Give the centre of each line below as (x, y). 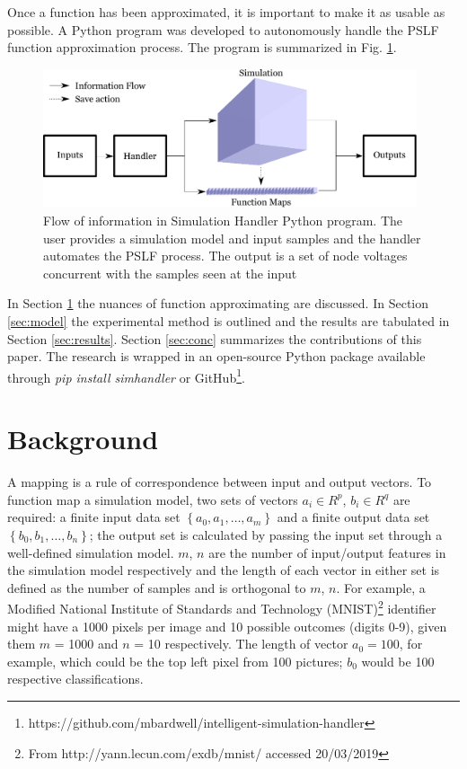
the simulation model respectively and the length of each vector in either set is (224, 570)
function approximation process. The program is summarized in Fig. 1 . (202, 47)
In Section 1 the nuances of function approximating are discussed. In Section (218, 303)
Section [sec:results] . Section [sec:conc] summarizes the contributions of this (215, 338)
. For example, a (381, 587)
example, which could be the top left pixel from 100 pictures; (175, 661)
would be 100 (398, 661)
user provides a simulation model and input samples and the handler (232, 238)
